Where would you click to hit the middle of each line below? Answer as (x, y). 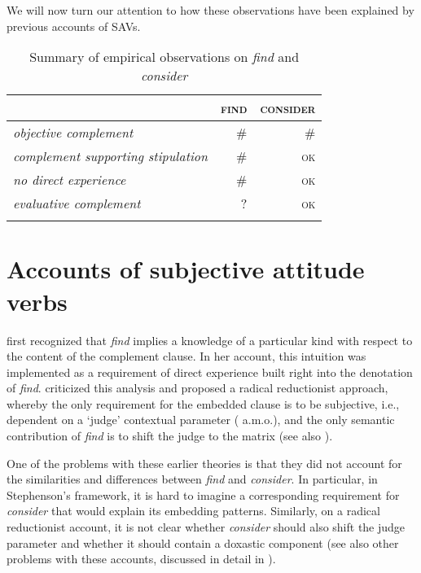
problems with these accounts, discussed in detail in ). (141, 559)
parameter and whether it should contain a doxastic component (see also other (203, 542)
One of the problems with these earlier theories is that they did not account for (204, 463)
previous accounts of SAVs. (74, 26)
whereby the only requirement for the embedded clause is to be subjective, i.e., (203, 403)
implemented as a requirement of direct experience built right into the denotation (210, 372)
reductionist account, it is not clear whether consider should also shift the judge (206, 527)
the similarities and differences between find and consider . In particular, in (192, 479)
